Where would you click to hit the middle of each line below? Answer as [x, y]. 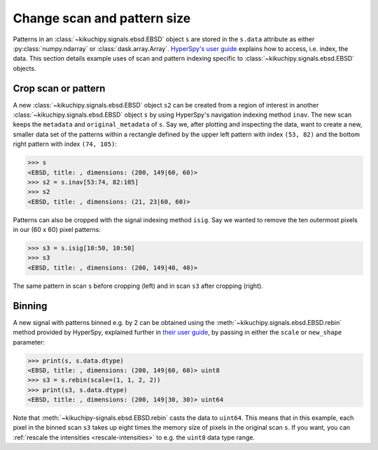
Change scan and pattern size [102, 18]
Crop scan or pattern [59, 88]
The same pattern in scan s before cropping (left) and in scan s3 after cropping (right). [138, 286]
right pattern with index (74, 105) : [65, 144]
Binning [30, 306]
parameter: [29, 342]
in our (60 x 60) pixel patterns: [57, 230]
